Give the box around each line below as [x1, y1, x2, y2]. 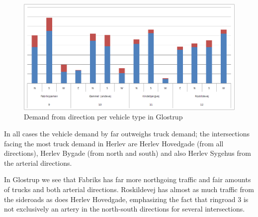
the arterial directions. [4, 157, 72, 168]
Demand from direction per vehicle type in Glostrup [24, 111, 183, 122]
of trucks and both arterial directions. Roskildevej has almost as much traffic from [4, 184, 254, 195]
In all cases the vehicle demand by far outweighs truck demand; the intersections [4, 128, 250, 139]
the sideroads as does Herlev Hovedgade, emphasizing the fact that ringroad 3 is [4, 194, 249, 204]
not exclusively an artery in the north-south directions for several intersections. [4, 204, 245, 214]
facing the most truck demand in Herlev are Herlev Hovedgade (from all [4, 138, 224, 148]
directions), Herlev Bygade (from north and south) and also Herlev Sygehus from [4, 148, 251, 158]
